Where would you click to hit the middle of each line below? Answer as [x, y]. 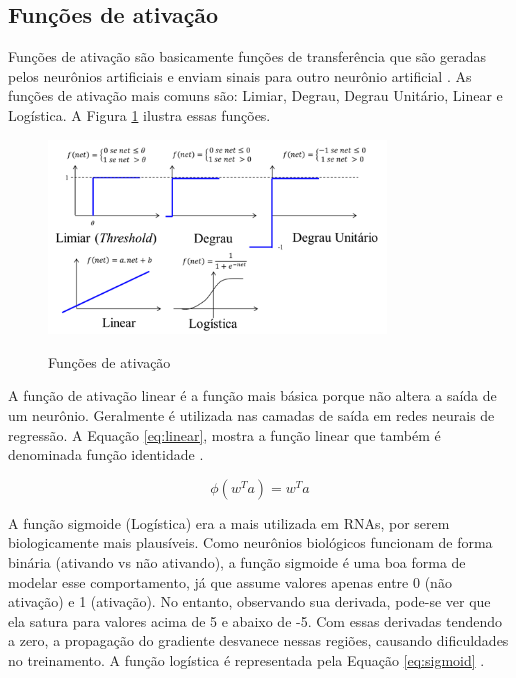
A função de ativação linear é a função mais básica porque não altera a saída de [252, 395]
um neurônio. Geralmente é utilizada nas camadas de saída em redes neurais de [251, 414]
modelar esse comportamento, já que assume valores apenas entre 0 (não [230, 581]
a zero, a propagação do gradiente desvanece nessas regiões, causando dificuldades [258, 640]
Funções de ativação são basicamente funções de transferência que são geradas [247, 56]
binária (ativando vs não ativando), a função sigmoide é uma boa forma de [237, 561]
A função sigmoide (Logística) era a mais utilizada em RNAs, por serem [229, 522]
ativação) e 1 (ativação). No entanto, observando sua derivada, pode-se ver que [249, 601]
